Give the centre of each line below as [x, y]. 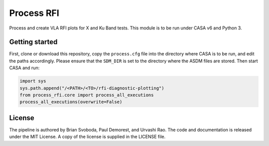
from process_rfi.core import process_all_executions [87, 95]
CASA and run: [24, 68]
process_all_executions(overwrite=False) [71, 102]
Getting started [33, 42]
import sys [33, 81]
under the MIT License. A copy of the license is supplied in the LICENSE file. [87, 137]
